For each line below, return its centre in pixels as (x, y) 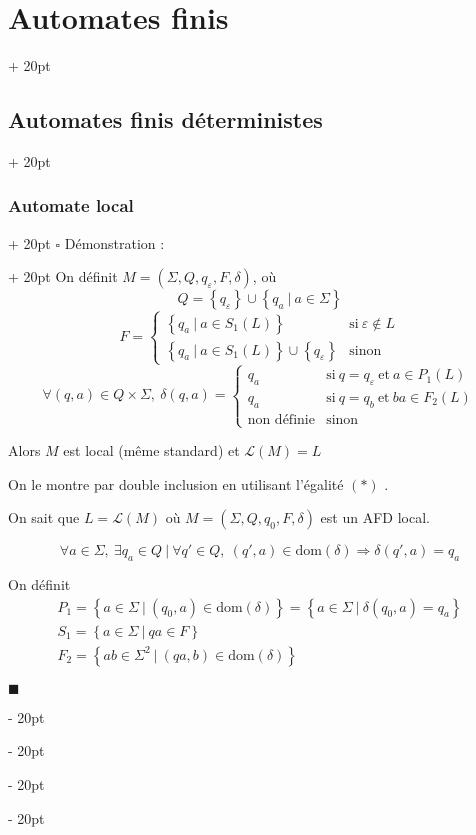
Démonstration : (114, 242)
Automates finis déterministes (165, 119)
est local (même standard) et (151, 450)
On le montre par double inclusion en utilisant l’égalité (176, 483)
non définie (281, 419)
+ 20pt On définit (63, 276)
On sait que (44, 517)
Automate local (71, 205)
